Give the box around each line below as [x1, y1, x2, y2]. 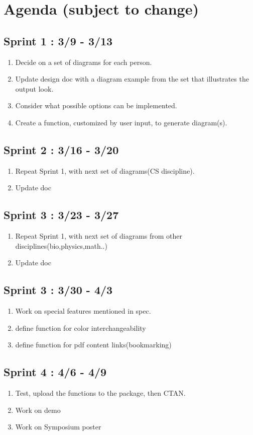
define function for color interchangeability [15, 322, 146, 333]
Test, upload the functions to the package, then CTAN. [15, 388, 186, 398]
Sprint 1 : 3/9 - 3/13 [4, 33, 113, 48]
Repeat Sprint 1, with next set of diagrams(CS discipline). [15, 165, 195, 176]
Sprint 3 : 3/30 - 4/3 [4, 282, 113, 298]
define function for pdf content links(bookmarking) [15, 339, 172, 350]
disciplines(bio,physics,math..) [15, 240, 107, 251]
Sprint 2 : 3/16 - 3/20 [4, 141, 119, 157]
